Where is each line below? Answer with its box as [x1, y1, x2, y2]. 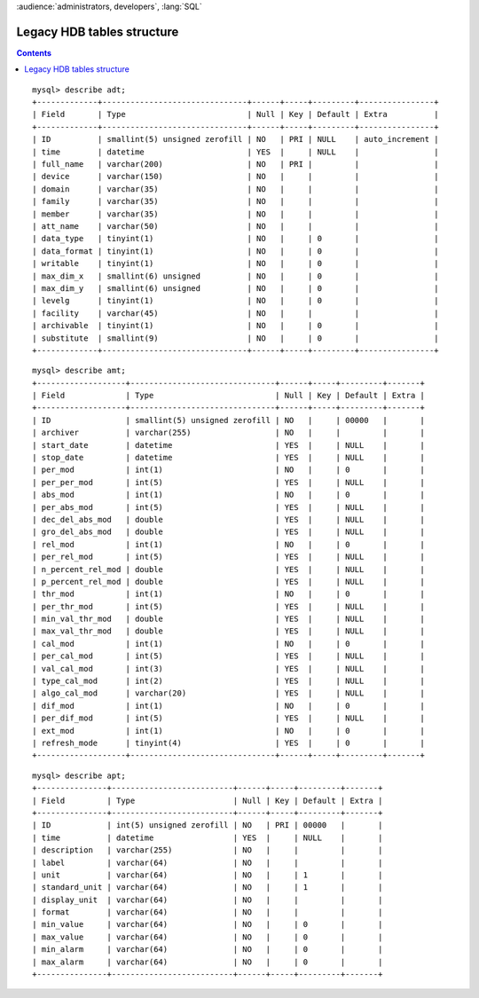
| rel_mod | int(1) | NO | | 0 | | [32, 539, 426, 549]
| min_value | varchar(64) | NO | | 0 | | [32, 919, 383, 930]
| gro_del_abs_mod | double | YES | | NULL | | [32, 527, 426, 537]
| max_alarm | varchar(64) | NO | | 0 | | [32, 956, 383, 967]
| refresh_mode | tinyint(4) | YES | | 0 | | [32, 738, 426, 748]
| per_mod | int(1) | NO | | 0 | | [32, 465, 426, 475]
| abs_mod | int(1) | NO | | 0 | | [32, 490, 426, 500]
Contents [16, 47, 52, 58]
